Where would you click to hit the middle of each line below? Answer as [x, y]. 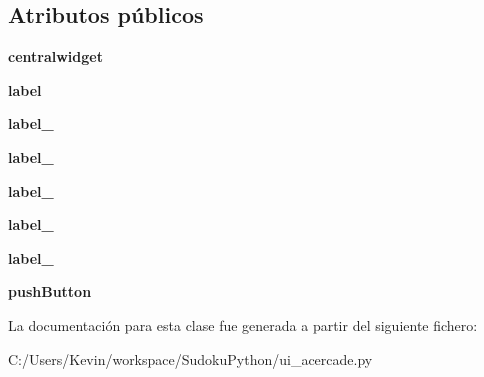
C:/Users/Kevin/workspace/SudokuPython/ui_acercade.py [190, 358]
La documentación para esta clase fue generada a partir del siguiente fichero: [243, 324]
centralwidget [55, 56]
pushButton [50, 291]
